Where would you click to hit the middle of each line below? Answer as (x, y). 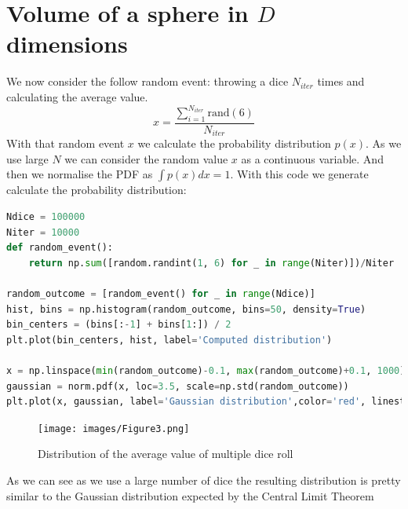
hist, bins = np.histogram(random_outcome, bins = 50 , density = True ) (186, 309)
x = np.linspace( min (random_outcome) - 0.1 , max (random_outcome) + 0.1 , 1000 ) (206, 371)
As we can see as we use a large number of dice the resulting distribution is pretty (204, 480)
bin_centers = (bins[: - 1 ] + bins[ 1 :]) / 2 (119, 325)
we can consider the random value (146, 158)
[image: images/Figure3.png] (114, 428)
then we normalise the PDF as (80, 174)
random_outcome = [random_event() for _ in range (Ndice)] (161, 294)
